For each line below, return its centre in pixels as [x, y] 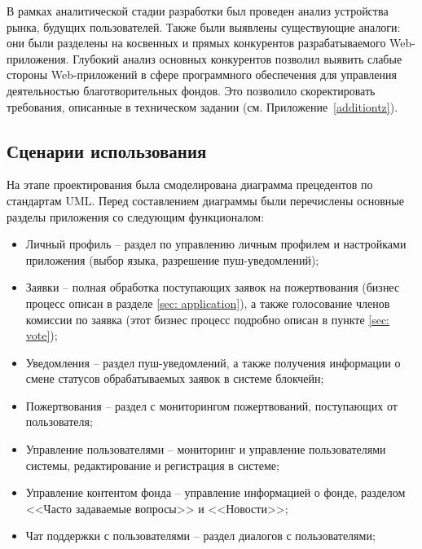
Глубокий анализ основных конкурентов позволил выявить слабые [237, 58]
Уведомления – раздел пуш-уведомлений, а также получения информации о [213, 362]
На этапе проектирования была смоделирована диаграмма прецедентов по [190, 184]
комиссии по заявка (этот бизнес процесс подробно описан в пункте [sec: [207, 319]
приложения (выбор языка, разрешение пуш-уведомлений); [172, 259]
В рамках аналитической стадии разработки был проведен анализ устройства [198, 11]
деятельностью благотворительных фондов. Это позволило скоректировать [191, 90]
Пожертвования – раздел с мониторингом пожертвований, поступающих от [211, 405]
